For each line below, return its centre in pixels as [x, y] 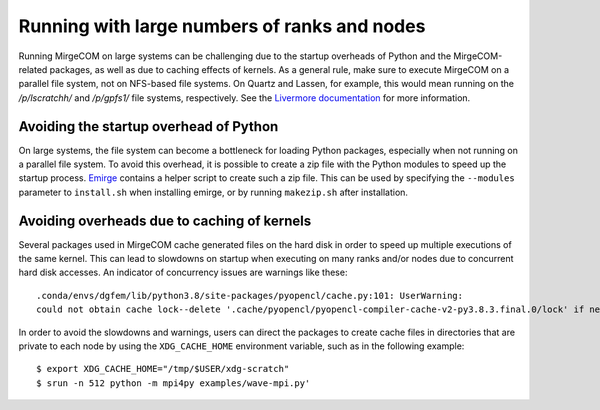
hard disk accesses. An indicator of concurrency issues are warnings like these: [183, 272]
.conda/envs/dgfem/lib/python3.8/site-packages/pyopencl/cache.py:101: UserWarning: [250, 295]
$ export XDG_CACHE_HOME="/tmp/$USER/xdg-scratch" [163, 369]
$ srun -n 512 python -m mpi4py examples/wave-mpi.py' [173, 383]
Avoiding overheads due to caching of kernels [165, 220]
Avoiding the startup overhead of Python [148, 126]
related [33, 69]
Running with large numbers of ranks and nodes [222, 26]
